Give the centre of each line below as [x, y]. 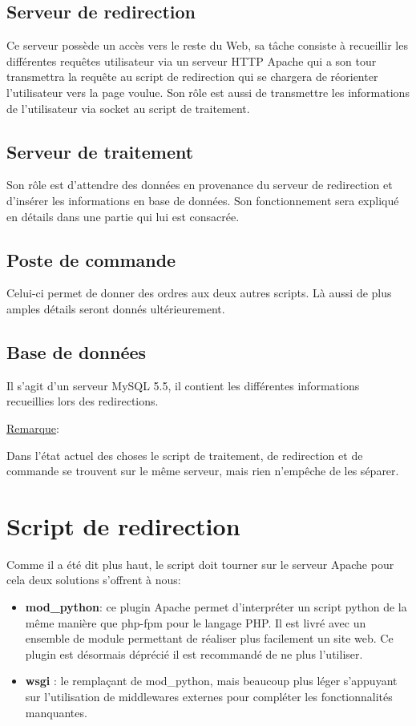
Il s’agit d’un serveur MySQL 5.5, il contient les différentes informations [183, 385]
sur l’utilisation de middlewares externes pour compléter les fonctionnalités [209, 696]
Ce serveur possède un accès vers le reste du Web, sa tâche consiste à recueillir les [207, 45]
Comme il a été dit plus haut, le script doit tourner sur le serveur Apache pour [200, 564]
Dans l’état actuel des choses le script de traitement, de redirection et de [185, 455]
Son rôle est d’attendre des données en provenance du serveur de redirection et [200, 185]
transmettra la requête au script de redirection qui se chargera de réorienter [192, 77]
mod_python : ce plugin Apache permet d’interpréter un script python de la [216, 607]
